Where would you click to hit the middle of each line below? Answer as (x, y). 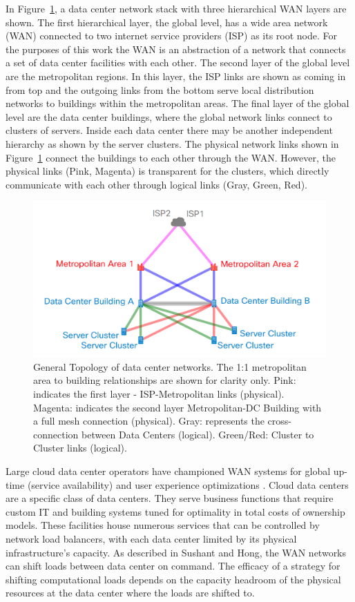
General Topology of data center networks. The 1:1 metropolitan (170, 366)
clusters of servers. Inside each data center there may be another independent (169, 130)
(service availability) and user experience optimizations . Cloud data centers (188, 484)
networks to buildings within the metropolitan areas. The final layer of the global (177, 103)
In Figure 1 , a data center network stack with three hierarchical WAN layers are (176, 8)
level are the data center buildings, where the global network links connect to (169, 116)
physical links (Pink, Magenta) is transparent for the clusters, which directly (167, 171)
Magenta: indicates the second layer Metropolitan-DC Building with (177, 407)
